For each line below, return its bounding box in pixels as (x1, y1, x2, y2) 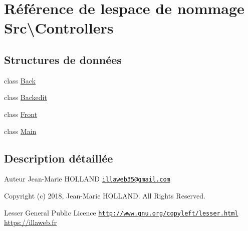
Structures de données (4, 51, 122, 67)
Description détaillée (4, 150, 113, 165)
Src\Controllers (4, 17, 114, 38)
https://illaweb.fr (4, 217, 57, 227)
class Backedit (4, 92, 47, 102)
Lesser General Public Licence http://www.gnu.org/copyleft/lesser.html (4, 207, 238, 217)
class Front (4, 108, 38, 119)
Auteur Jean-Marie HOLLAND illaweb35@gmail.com (4, 173, 170, 184)
